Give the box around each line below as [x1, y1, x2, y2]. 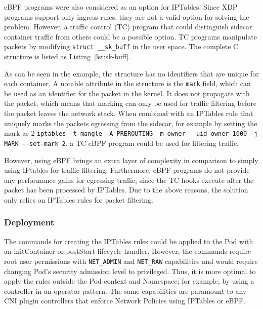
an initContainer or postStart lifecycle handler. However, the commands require [4, 246, 251, 256]
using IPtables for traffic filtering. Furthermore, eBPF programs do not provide [4, 165, 250, 175]
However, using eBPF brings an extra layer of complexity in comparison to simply [4, 154, 258, 165]
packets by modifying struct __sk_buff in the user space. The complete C [4, 41, 239, 52]
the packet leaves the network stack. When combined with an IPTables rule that [4, 108, 253, 119]
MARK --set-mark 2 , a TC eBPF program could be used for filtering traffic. [4, 137, 239, 148]
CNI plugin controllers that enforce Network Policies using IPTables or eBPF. [4, 295, 246, 306]
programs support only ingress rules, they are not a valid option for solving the [4, 11, 249, 22]
